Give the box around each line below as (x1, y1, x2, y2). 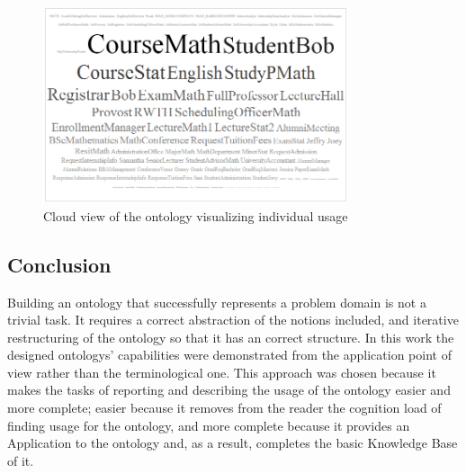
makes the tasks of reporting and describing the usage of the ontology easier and (7, 380, 451, 399)
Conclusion (7, 250, 112, 278)
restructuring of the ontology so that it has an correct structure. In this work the (7, 327, 454, 346)
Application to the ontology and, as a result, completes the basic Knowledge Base (7, 433, 458, 452)
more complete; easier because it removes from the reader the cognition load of (7, 398, 442, 417)
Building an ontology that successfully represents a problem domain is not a (7, 292, 426, 311)
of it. (7, 451, 34, 469)
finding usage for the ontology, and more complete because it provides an (7, 415, 410, 434)
